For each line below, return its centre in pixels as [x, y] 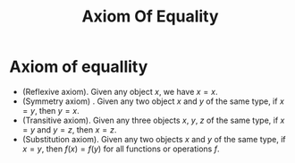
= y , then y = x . [51, 110]
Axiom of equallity [79, 67]
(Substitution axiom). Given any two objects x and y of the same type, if [154, 139]
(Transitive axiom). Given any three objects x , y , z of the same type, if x [153, 120]
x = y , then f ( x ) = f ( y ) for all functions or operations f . [121, 149]
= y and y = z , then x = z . [69, 129]
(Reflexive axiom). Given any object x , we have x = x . [120, 91]
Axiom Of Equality [150, 17]
